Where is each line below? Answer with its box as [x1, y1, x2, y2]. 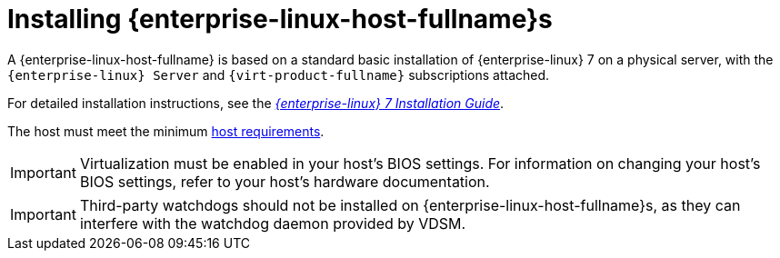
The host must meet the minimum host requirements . [7, 123, 325, 139]
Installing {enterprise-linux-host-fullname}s [7, 4, 553, 35]
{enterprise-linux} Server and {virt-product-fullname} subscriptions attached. [7, 66, 550, 83]
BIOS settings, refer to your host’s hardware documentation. [79, 172, 490, 191]
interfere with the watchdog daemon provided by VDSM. [79, 213, 466, 233]
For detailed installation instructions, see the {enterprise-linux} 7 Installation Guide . [7, 94, 505, 111]
